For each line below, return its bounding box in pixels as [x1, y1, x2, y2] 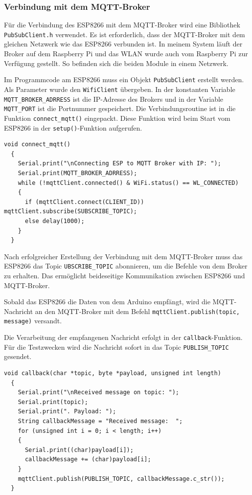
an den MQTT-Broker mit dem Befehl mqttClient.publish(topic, [35, 306, 240, 316]
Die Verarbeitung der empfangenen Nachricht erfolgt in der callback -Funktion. [4, 332, 243, 342]
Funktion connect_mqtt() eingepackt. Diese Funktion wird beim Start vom [4, 112, 230, 123]
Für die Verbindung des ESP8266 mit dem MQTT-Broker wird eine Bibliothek [4, 20, 240, 30]
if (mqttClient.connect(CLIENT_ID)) [24, 198, 144, 205]
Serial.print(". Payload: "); [18, 408, 116, 415]
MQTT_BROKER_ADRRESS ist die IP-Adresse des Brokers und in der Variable [4, 93, 224, 104]
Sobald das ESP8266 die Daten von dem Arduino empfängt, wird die [4, 296, 210, 307]
